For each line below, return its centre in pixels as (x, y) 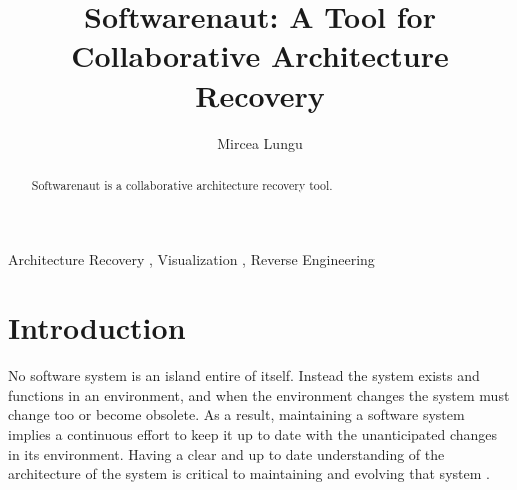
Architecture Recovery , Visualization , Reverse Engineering (191, 258)
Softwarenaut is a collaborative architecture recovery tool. (182, 184)
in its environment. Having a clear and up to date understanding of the (226, 453)
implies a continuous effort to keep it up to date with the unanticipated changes (253, 434)
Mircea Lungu (260, 142)
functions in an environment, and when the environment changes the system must (259, 394)
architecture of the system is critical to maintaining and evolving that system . (249, 473)
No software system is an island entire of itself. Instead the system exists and (244, 375)
